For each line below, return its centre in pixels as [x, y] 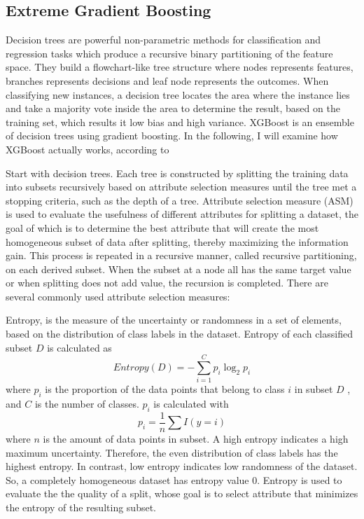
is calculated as [79, 347]
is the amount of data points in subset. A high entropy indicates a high [196, 439]
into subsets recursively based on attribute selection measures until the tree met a [181, 187]
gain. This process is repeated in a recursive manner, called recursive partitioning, [181, 255]
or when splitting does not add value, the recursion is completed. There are [167, 283]
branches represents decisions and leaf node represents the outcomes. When [167, 80]
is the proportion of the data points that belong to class [165, 389]
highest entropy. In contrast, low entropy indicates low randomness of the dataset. [182, 466]
